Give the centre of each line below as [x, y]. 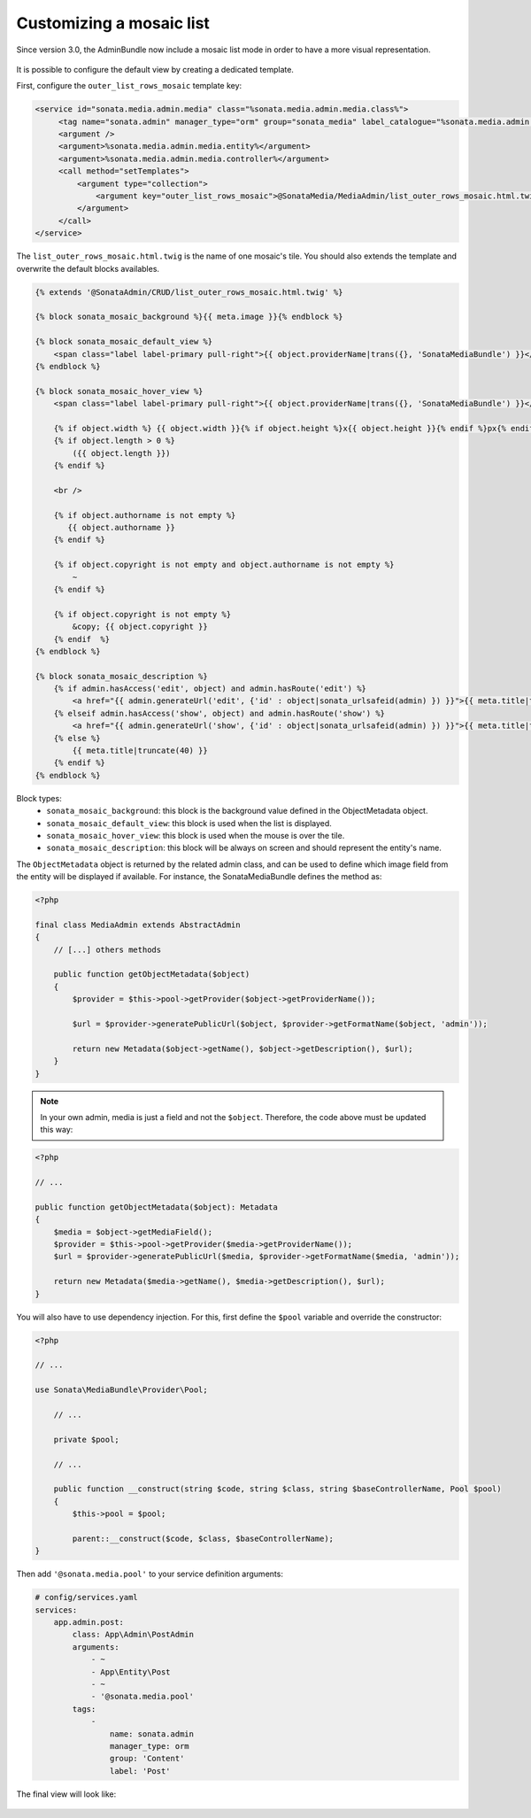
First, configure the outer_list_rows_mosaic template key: [129, 86]
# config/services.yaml [87, 1598]
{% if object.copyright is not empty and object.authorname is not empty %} [224, 565]
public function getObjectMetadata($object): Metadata [156, 1207]
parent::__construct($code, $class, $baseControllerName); [203, 1538]
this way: [57, 1130]
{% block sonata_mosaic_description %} [121, 676]
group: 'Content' [147, 1759]
